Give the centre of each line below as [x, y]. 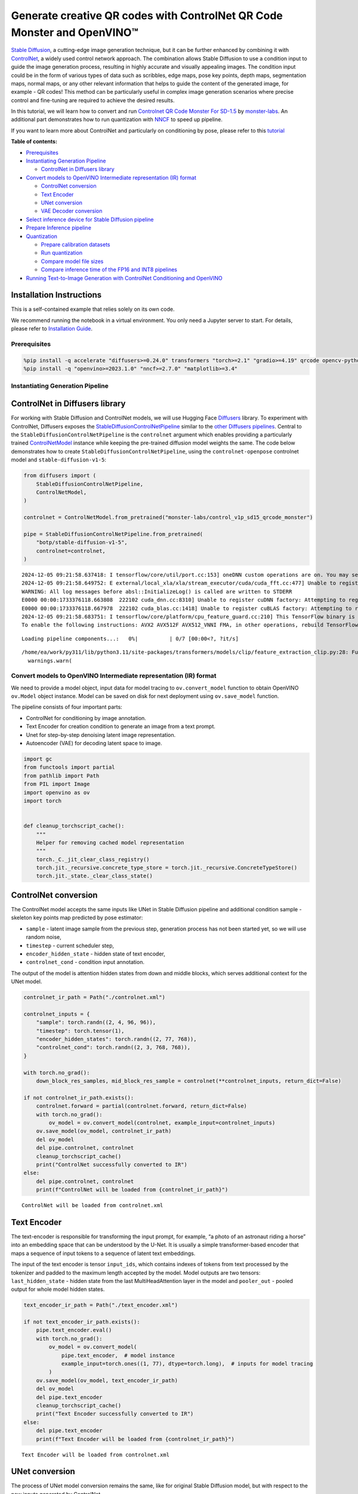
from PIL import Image [57, 784]
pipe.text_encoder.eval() [74, 1330]
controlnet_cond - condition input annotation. [85, 962]
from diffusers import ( [60, 476]
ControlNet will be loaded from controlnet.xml [92, 1205]
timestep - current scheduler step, [70, 945]
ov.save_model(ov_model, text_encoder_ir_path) [107, 1380]
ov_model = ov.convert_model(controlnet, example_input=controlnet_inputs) [162, 1123]
